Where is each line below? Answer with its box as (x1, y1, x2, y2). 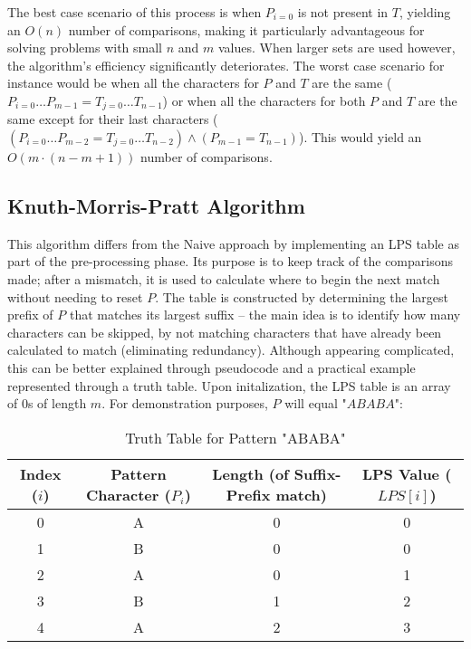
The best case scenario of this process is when (7, 3, 262, 21)
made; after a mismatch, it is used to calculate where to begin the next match (7, 270, 440, 288)
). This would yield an (298, 128, 422, 147)
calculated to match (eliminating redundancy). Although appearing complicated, (7, 340, 455, 359)
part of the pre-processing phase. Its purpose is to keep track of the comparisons (7, 252, 453, 271)
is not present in (297, 3, 389, 21)
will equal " (284, 394, 347, 413)
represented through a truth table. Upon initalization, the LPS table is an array (7, 376, 451, 395)
